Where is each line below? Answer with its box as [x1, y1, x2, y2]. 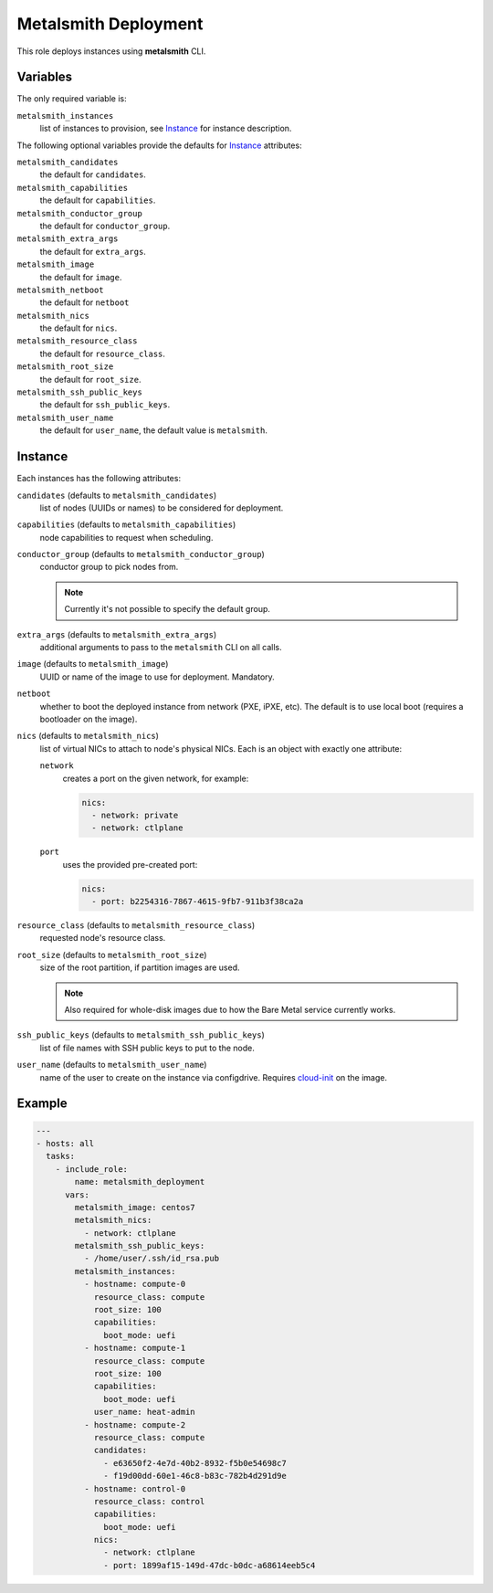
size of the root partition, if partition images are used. [39, 962, 240, 973]
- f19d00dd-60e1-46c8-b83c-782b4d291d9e [103, 1471, 287, 1482]
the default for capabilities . [39, 195, 156, 206]
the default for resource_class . [39, 348, 166, 359]
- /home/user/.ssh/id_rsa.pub [83, 1253, 219, 1264]
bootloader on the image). [39, 713, 138, 724]
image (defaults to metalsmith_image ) [16, 659, 169, 670]
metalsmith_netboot [16, 284, 104, 295]
